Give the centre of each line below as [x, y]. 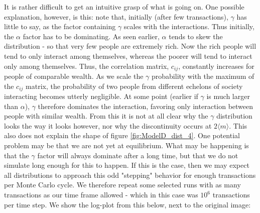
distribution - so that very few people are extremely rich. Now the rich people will [130, 46]
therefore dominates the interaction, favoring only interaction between [146, 106]
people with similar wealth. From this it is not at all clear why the [106, 116]
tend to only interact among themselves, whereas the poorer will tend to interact [128, 56]
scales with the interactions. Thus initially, [189, 26]
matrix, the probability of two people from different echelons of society [134, 86]
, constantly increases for [216, 66]
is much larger [228, 96]
